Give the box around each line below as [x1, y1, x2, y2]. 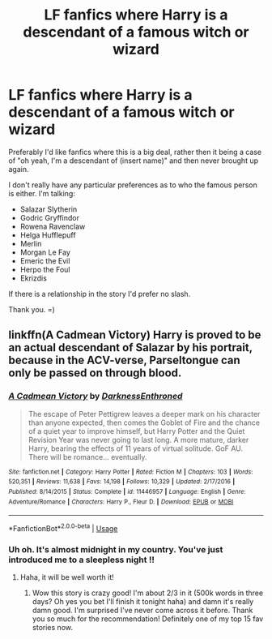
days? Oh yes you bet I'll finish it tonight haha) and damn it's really [32, 597, 254, 607]
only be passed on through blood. [8, 367, 182, 380]
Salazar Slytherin [19, 204, 78, 214]
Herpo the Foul [19, 264, 70, 274]
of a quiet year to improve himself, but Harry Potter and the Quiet [28, 426, 245, 435]
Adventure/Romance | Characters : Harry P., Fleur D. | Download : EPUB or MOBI [8, 497, 234, 506]
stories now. [32, 623, 73, 633]
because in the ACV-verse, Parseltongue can [8, 354, 240, 367]
